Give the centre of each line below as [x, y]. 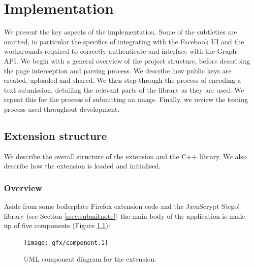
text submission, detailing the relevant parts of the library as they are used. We [124, 89]
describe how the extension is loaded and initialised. [82, 166]
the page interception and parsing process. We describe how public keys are [118, 70]
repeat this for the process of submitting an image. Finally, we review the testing [126, 99]
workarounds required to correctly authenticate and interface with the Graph [120, 51]
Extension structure [56, 135]
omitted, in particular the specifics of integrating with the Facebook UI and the [124, 41]
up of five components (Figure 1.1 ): [57, 225]
